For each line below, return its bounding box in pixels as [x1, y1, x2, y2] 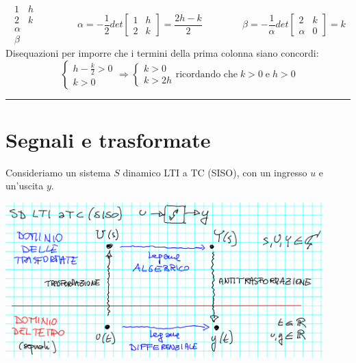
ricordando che [175, 69, 238, 79]
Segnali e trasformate [5, 125, 211, 153]
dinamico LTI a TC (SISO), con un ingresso [123, 165, 307, 179]
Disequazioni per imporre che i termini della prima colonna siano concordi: [5, 46, 319, 60]
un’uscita [5, 178, 44, 193]
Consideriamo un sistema [5, 165, 111, 179]
